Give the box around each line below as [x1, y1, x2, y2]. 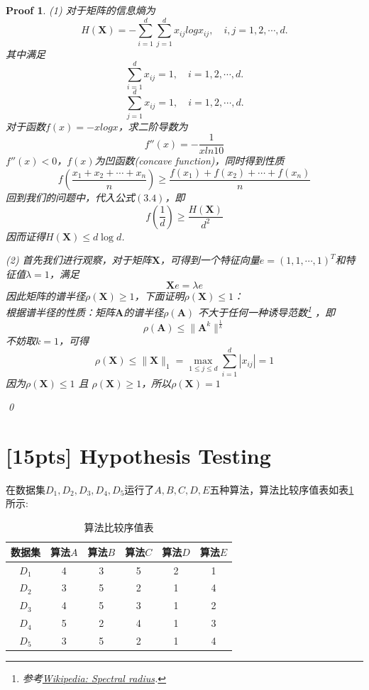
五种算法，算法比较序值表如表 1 [209, 482, 354, 496]
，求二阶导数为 [118, 118, 188, 133]
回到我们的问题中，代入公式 [6, 190, 135, 205]
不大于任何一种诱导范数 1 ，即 [198, 303, 336, 319]
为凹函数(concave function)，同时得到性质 [94, 153, 285, 168]
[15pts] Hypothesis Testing [6, 440, 271, 469]
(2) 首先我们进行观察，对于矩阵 [6, 252, 152, 267]
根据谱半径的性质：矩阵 [6, 304, 115, 319]
